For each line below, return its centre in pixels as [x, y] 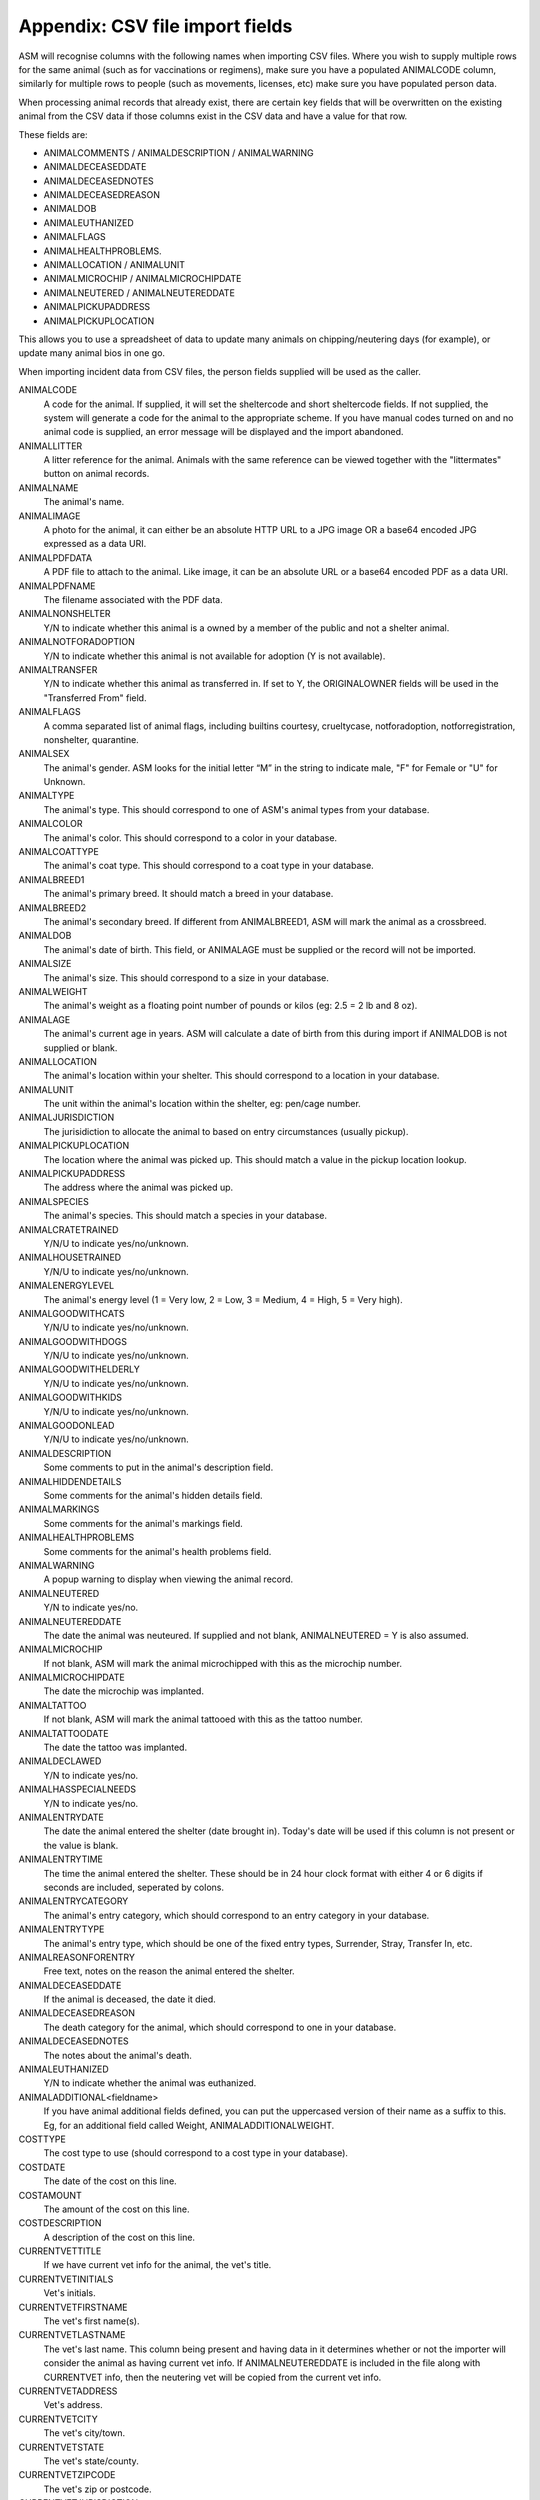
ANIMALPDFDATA [55, 557]
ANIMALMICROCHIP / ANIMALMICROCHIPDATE [142, 279]
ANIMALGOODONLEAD [66, 1426]
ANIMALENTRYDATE [61, 1817]
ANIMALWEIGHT [53, 991]
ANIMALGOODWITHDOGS [72, 1341]
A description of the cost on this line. [119, 2237]
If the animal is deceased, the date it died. [130, 1999]
